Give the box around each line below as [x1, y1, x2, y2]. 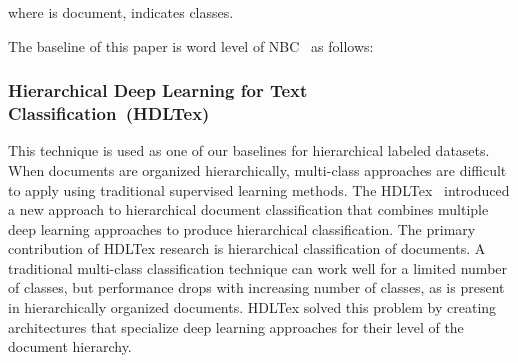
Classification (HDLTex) [8, 101, 210, 126]
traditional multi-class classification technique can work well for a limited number [8, 257, 508, 278]
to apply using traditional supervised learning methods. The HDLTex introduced [8, 179, 510, 200]
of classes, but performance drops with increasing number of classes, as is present [8, 277, 505, 298]
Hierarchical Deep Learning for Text [8, 78, 308, 103]
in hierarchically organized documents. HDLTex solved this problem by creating [8, 297, 497, 318]
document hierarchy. [8, 336, 132, 357]
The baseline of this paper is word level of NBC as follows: [8, 35, 374, 56]
